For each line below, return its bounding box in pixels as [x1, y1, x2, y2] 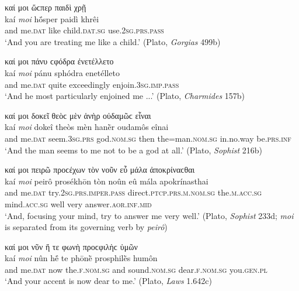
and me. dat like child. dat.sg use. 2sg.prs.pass [5, 24, 164, 36]
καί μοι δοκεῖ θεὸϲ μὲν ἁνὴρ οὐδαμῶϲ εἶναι [5, 109, 151, 121]
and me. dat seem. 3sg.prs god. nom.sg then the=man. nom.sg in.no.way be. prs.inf [5, 132, 291, 144]
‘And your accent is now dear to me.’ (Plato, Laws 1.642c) [5, 275, 212, 287]
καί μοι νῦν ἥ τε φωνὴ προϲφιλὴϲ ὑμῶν [5, 240, 138, 252]
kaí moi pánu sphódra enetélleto [5, 66, 120, 78]
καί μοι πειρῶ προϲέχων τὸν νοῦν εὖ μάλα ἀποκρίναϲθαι [5, 163, 195, 176]
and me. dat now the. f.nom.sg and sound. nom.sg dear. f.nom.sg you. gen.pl [5, 263, 267, 275]
